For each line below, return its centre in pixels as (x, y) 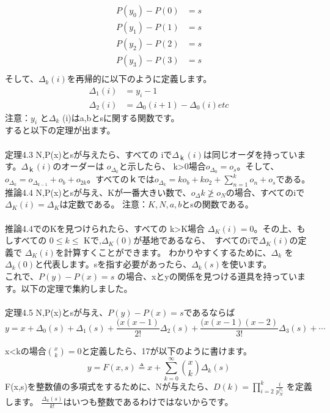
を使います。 (246, 264)
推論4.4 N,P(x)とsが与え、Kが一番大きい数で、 (98, 192)
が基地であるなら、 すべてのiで (196, 240)
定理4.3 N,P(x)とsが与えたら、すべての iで (89, 154)
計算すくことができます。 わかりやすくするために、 (167, 252)
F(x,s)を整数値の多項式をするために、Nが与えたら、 (109, 386)
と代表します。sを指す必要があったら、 (113, 264)
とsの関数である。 (218, 204)
